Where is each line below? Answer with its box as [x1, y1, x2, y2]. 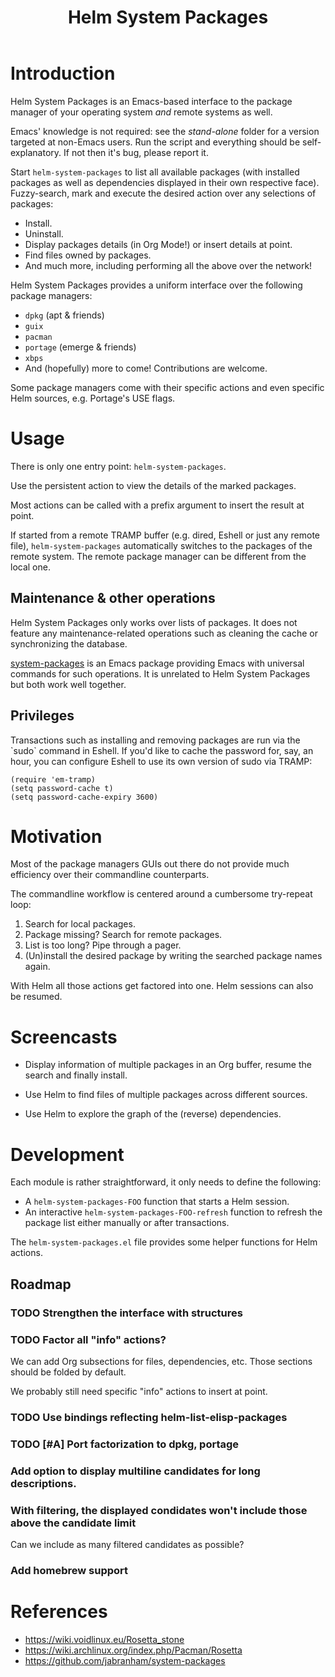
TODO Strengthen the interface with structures [10, 1306, 243, 1320]
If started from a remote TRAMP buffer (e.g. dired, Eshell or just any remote [10, 529, 321, 541]
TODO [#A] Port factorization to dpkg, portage [10, 1437, 240, 1451]
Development [10, 1143, 125, 1166]
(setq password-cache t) [10, 783, 114, 793]
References [10, 1601, 108, 1623]
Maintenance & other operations [10, 590, 216, 607]
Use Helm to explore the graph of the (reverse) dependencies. [24, 1108, 282, 1120]
